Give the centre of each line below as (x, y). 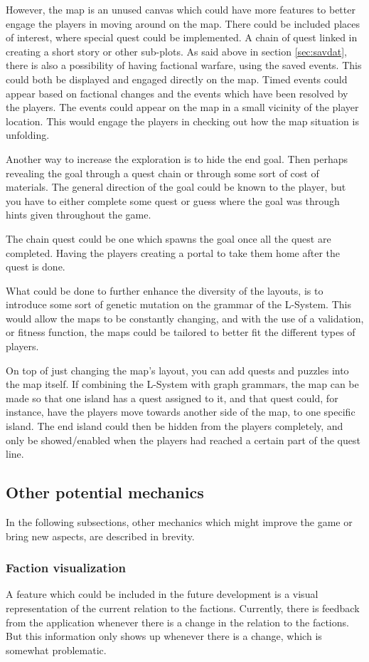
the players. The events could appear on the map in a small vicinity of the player (182, 107)
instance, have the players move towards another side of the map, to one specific (181, 412)
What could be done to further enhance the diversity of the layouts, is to (165, 290)
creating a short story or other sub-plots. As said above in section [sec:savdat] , (176, 51)
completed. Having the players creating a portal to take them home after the (173, 252)
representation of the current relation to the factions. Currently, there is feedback (183, 608)
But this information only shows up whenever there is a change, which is (164, 636)
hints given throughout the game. (79, 215)
